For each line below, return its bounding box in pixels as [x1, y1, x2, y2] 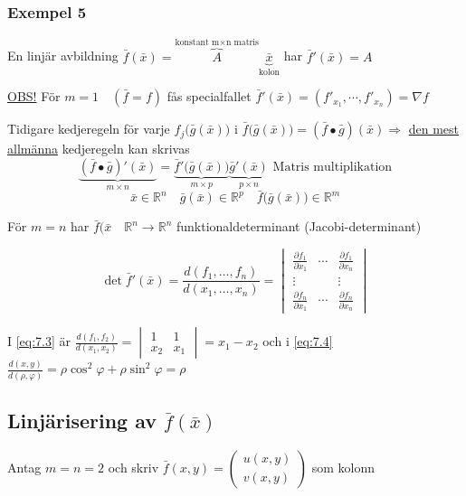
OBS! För [7, 87, 61, 106]
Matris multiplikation [272, 160, 393, 173]
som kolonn [311, 457, 376, 476]
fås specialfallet [166, 87, 252, 106]
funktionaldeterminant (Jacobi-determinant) [176, 217, 422, 236]
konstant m [175, 37, 220, 47]
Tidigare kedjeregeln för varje [7, 119, 170, 138]
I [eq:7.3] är [7, 332, 71, 351]
